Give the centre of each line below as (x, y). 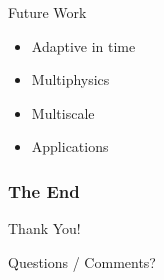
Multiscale (63, 112)
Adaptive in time (83, 45)
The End (44, 190)
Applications (70, 146)
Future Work (47, 12)
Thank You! (44, 228)
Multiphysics (70, 79)
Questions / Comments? (82, 261)
